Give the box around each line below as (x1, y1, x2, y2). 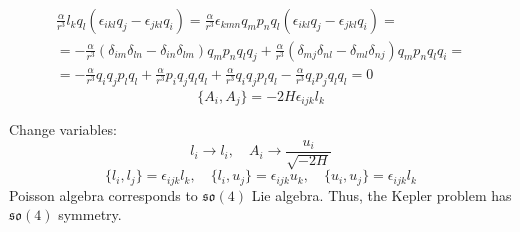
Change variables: (9, 119, 117, 140)
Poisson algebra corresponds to (9, 184, 198, 205)
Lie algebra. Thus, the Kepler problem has (251, 184, 512, 205)
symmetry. (58, 204, 122, 225)
